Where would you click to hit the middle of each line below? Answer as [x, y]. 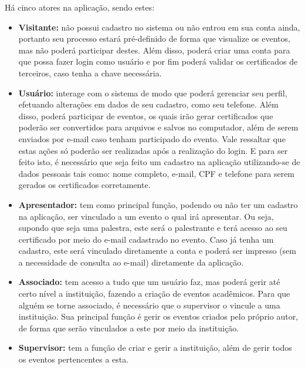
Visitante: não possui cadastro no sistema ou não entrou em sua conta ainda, [159, 27]
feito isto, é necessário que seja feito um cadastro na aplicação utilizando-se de [159, 162]
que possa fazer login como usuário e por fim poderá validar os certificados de [158, 61]
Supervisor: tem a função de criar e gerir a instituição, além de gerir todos [155, 348]
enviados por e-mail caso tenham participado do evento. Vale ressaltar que [152, 138]
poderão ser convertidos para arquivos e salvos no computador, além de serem [158, 127]
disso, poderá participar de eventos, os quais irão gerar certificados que [146, 115]
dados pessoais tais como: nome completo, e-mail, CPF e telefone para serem [157, 173]
